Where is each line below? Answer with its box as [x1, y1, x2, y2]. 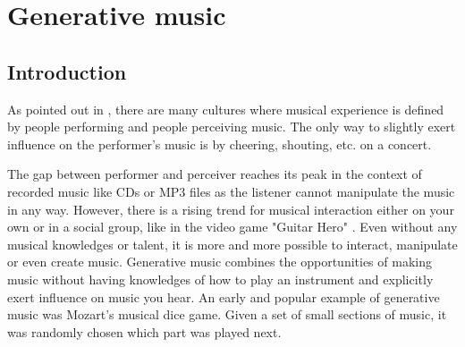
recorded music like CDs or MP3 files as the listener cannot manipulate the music [7, 182, 455, 200]
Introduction [7, 57, 127, 85]
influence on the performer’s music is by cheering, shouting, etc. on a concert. [7, 134, 432, 153]
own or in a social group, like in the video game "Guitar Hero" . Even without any [7, 217, 458, 236]
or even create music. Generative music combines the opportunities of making [7, 252, 432, 271]
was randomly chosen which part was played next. [7, 322, 282, 341]
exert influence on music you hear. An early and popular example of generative [7, 287, 440, 306]
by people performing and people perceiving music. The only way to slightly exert [7, 117, 456, 136]
